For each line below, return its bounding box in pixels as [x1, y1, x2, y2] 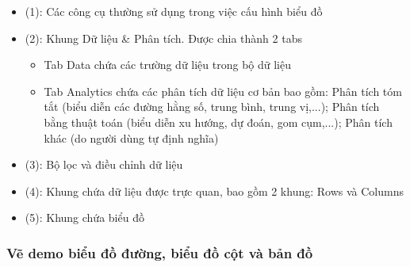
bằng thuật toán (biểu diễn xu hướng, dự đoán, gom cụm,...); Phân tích [44, 113, 393, 130]
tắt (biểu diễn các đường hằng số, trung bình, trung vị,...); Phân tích [44, 98, 380, 115]
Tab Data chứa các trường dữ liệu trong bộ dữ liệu [44, 56, 292, 73]
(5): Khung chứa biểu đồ [25, 209, 144, 226]
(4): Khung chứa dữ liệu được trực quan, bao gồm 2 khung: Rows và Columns [25, 182, 404, 199]
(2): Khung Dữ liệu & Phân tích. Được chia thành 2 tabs [25, 29, 302, 46]
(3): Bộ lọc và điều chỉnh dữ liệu [25, 156, 183, 173]
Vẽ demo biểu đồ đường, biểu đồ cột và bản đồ [6, 242, 313, 262]
